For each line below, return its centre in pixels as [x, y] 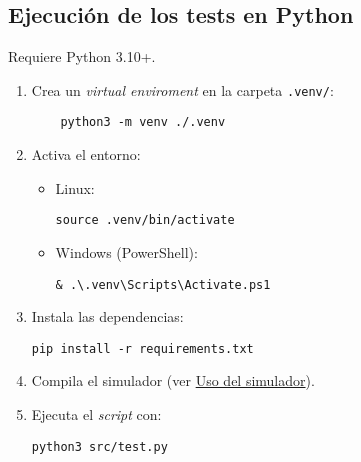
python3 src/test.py [99, 446]
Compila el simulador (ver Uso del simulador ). [173, 380]
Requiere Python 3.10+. [82, 56]
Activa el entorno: [86, 154]
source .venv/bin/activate [145, 220]
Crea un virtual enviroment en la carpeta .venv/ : [182, 89]
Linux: [75, 187]
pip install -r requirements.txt [142, 348]
